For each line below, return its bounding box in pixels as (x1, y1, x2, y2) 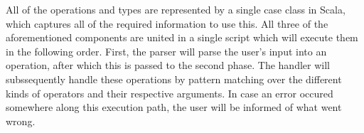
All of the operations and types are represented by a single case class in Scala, (6, 2, 346, 16)
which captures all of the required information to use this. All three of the (6, 16, 328, 31)
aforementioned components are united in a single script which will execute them (6, 30, 358, 45)
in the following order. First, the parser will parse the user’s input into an (6, 43, 327, 58)
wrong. (6, 113, 36, 128)
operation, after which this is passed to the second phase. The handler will (6, 58, 330, 73)
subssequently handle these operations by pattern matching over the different (6, 71, 342, 86)
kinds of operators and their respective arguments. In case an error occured (6, 85, 333, 100)
